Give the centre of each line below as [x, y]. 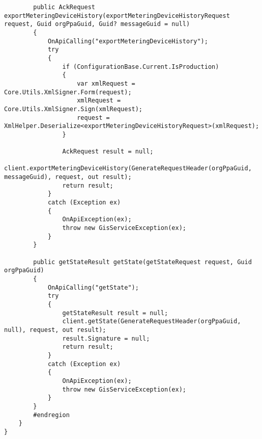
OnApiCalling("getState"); [93, 287]
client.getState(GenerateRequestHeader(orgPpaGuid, [152, 321]
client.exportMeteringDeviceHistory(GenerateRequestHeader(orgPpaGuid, [128, 169]
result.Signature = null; [106, 338]
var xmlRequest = [106, 83]
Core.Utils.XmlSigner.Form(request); [68, 92]
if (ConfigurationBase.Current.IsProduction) [141, 67]
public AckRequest [64, 7]
